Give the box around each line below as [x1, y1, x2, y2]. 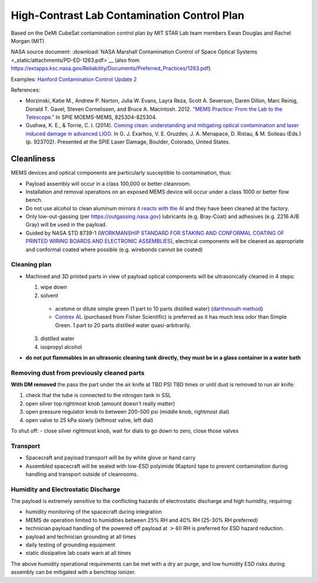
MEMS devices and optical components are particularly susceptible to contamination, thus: [11, 169, 232, 176]
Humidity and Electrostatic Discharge [11, 485, 121, 494]
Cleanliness [11, 154, 55, 164]
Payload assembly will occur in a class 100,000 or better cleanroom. [25, 180, 191, 187]
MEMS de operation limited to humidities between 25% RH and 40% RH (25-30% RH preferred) [25, 517, 259, 524]
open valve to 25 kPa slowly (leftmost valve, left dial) [25, 417, 154, 424]
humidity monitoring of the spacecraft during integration [25, 508, 162, 515]
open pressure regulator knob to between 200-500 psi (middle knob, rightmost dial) [25, 408, 230, 415]
